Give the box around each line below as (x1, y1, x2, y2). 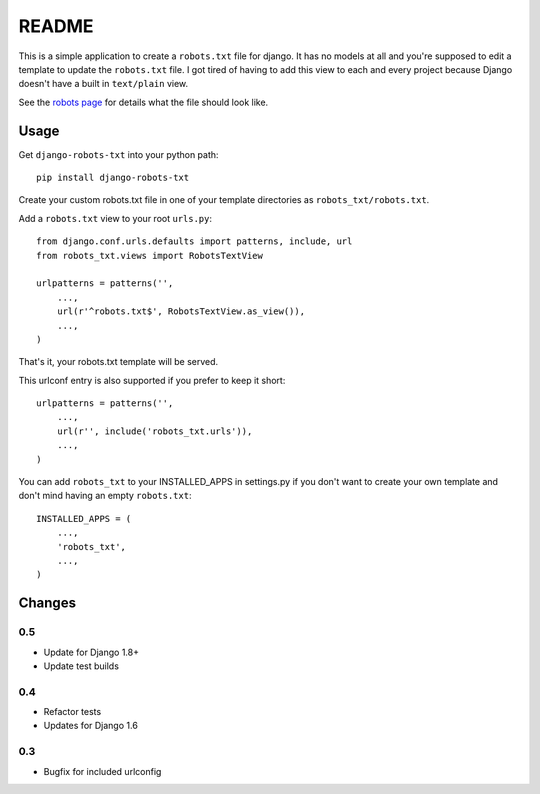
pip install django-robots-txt (36, 172, 190, 184)
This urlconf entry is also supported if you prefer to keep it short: (18, 374, 286, 386)
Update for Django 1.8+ (43, 646, 140, 658)
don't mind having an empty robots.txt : (18, 490, 192, 502)
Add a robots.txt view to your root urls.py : (18, 212, 213, 224)
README (18, 15, 94, 37)
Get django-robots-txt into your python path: (18, 148, 219, 160)
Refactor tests (43, 706, 102, 718)
